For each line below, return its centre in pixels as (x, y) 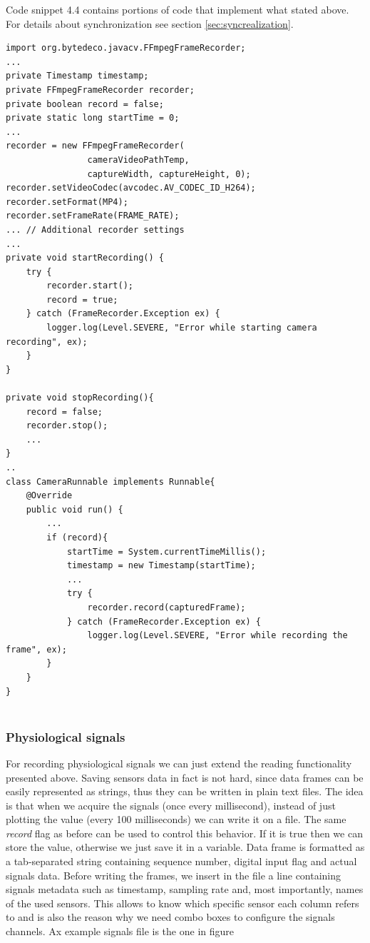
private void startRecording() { (85, 258)
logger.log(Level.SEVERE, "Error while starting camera (182, 328)
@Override (49, 496)
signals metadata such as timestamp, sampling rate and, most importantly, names (185, 889)
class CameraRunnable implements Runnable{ (111, 481)
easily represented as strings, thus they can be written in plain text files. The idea (185, 791)
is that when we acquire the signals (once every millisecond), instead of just (171, 805)
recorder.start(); (90, 286)
